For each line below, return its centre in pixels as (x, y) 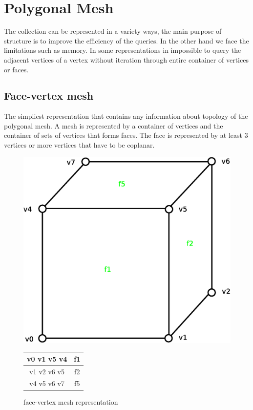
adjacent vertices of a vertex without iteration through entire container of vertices (126, 59)
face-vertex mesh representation (71, 402)
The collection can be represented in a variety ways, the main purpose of (113, 31)
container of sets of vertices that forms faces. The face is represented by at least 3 (126, 135)
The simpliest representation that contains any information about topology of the (126, 116)
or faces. (16, 69)
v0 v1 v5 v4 (47, 358)
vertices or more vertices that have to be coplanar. (79, 145)
